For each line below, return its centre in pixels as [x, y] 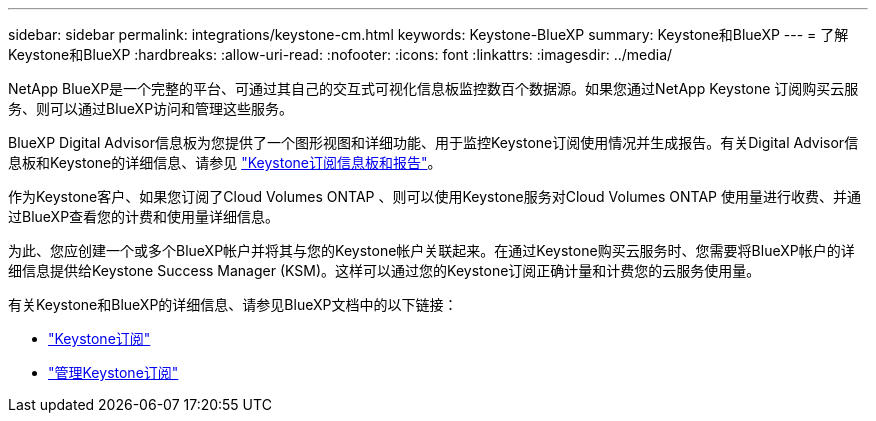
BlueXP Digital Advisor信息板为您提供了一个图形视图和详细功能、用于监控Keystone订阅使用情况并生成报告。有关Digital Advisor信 [433, 142]
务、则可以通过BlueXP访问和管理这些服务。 [151, 108]
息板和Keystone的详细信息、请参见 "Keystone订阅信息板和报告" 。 [225, 162]
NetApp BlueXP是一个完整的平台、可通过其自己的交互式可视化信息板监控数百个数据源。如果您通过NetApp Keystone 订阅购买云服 [433, 88]
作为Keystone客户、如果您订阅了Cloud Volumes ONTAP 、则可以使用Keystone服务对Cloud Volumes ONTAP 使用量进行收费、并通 [434, 196]
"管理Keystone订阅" [113, 372]
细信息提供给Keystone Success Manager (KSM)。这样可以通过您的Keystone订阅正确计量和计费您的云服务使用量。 [384, 270]
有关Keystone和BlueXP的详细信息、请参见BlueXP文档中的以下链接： [233, 304]
